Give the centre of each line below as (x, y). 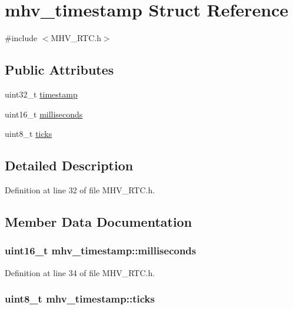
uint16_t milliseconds (44, 114)
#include (21, 38)
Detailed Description (69, 165)
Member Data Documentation (99, 221)
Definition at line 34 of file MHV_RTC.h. (80, 272)
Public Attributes (59, 70)
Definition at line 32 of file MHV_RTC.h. (80, 189)
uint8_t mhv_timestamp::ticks (80, 299)
